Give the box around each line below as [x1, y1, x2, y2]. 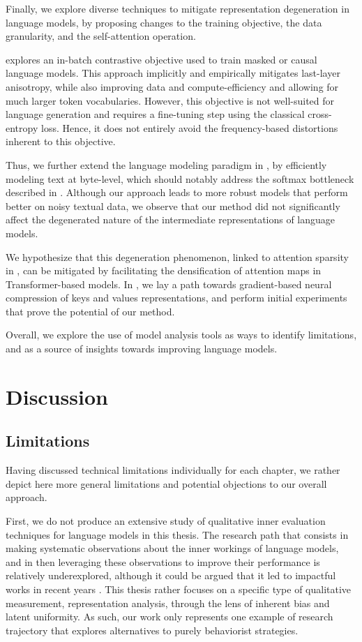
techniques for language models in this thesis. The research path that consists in [6, 527, 349, 542]
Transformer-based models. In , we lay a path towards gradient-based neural [6, 276, 332, 291]
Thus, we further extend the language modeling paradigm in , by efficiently [6, 157, 327, 172]
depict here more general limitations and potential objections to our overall [6, 476, 327, 491]
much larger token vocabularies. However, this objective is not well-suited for [6, 93, 335, 107]
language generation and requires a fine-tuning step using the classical [6, 107, 305, 121]
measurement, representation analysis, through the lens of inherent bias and [6, 595, 330, 610]
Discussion [6, 382, 108, 410]
